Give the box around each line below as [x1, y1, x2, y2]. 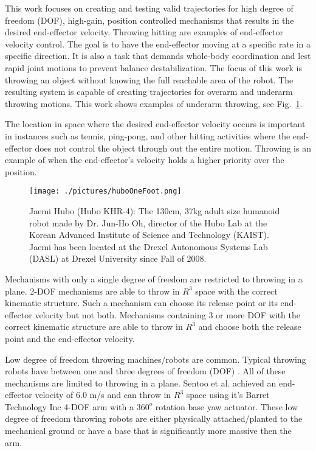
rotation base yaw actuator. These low [155, 400, 298, 413]
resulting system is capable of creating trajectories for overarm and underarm [5, 85, 293, 98]
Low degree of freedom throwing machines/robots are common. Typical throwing [5, 352, 306, 365]
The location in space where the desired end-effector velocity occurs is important [5, 117, 306, 130]
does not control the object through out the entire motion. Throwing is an [35, 141, 311, 154]
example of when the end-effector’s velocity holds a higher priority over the [5, 153, 284, 166]
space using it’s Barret [186, 388, 270, 401]
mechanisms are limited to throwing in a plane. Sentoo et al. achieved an [5, 376, 276, 389]
